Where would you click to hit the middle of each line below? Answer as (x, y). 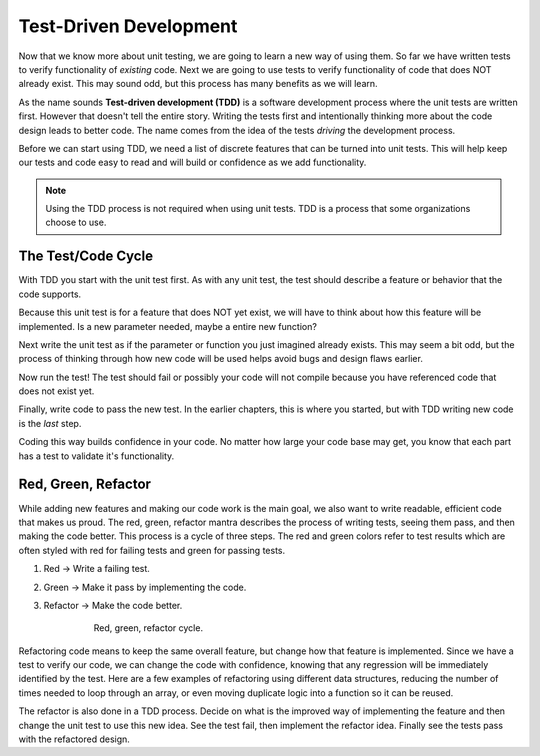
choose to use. (76, 222)
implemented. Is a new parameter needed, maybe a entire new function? (167, 326)
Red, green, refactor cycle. (148, 628)
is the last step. (50, 423)
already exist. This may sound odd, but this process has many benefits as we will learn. (198, 84)
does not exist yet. (56, 391)
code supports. (50, 294)
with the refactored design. (74, 739)
